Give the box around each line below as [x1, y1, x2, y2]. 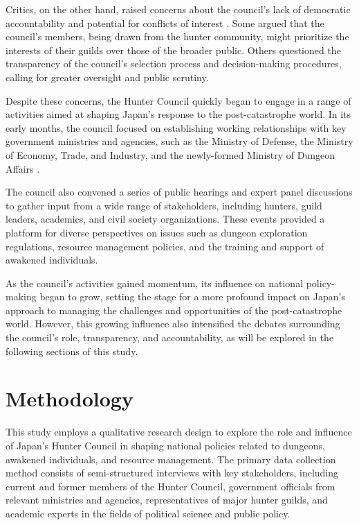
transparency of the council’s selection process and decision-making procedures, [6, 56, 342, 71]
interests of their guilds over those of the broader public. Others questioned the [6, 42, 341, 57]
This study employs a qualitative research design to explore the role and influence [6, 424, 352, 439]
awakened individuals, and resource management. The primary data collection [6, 451, 336, 466]
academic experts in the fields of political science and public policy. [6, 506, 291, 520]
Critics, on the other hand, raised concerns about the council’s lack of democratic [6, 2, 351, 16]
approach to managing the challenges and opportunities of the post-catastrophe [6, 302, 342, 317]
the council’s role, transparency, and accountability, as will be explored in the [6, 330, 334, 345]
